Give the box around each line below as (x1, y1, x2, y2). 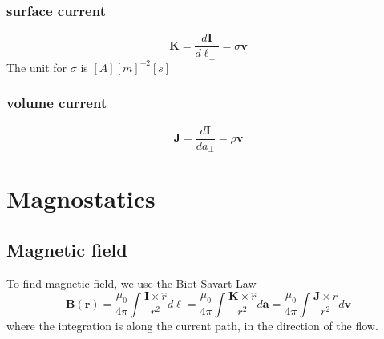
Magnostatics (6, 182, 156, 215)
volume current (6, 93, 107, 113)
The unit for (6, 58, 67, 75)
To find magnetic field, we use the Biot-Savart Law (6, 274, 257, 291)
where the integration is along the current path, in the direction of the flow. (6, 317, 378, 333)
